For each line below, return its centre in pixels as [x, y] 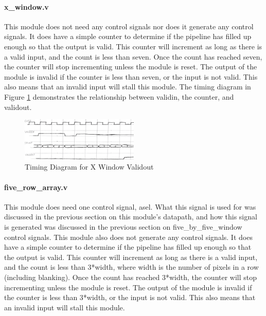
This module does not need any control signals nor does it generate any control [129, 26]
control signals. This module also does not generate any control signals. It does [128, 237]
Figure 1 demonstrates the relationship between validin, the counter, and [119, 96]
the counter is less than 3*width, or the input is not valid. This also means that [130, 297]
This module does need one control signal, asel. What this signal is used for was [130, 206]
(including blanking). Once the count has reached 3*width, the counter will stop [131, 277]
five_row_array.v [36, 187]
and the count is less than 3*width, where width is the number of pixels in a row [131, 267]
